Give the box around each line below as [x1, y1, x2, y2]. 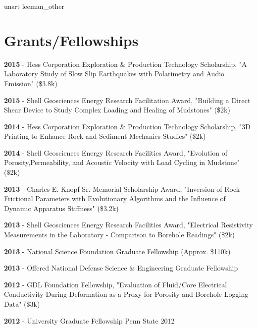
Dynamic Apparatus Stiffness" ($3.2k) [4, 203, 119, 213]
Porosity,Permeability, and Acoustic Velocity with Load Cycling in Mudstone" [4, 157, 240, 167]
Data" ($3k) [4, 299, 40, 309]
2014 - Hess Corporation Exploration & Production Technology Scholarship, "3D [4, 121, 251, 131]
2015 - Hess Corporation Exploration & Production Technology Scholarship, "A [4, 58, 247, 69]
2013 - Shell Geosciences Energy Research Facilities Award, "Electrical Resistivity [4, 219, 253, 230]
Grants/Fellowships [4, 30, 139, 50]
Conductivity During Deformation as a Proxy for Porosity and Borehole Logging [4, 289, 249, 299]
